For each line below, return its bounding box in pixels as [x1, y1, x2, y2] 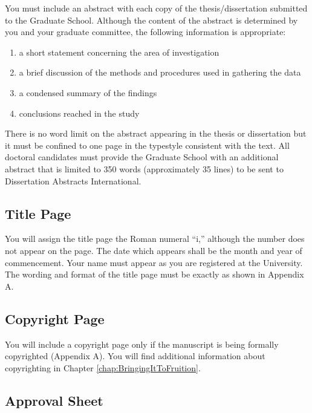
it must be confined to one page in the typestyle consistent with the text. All [5, 138, 290, 151]
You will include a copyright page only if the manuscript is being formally [5, 337, 279, 350]
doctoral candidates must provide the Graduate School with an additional [5, 151, 279, 163]
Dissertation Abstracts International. [5, 174, 141, 187]
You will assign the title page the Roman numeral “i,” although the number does [5, 232, 305, 245]
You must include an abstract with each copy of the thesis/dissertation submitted [5, 2, 308, 14]
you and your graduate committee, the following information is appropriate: [5, 25, 286, 38]
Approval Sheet [5, 391, 103, 409]
